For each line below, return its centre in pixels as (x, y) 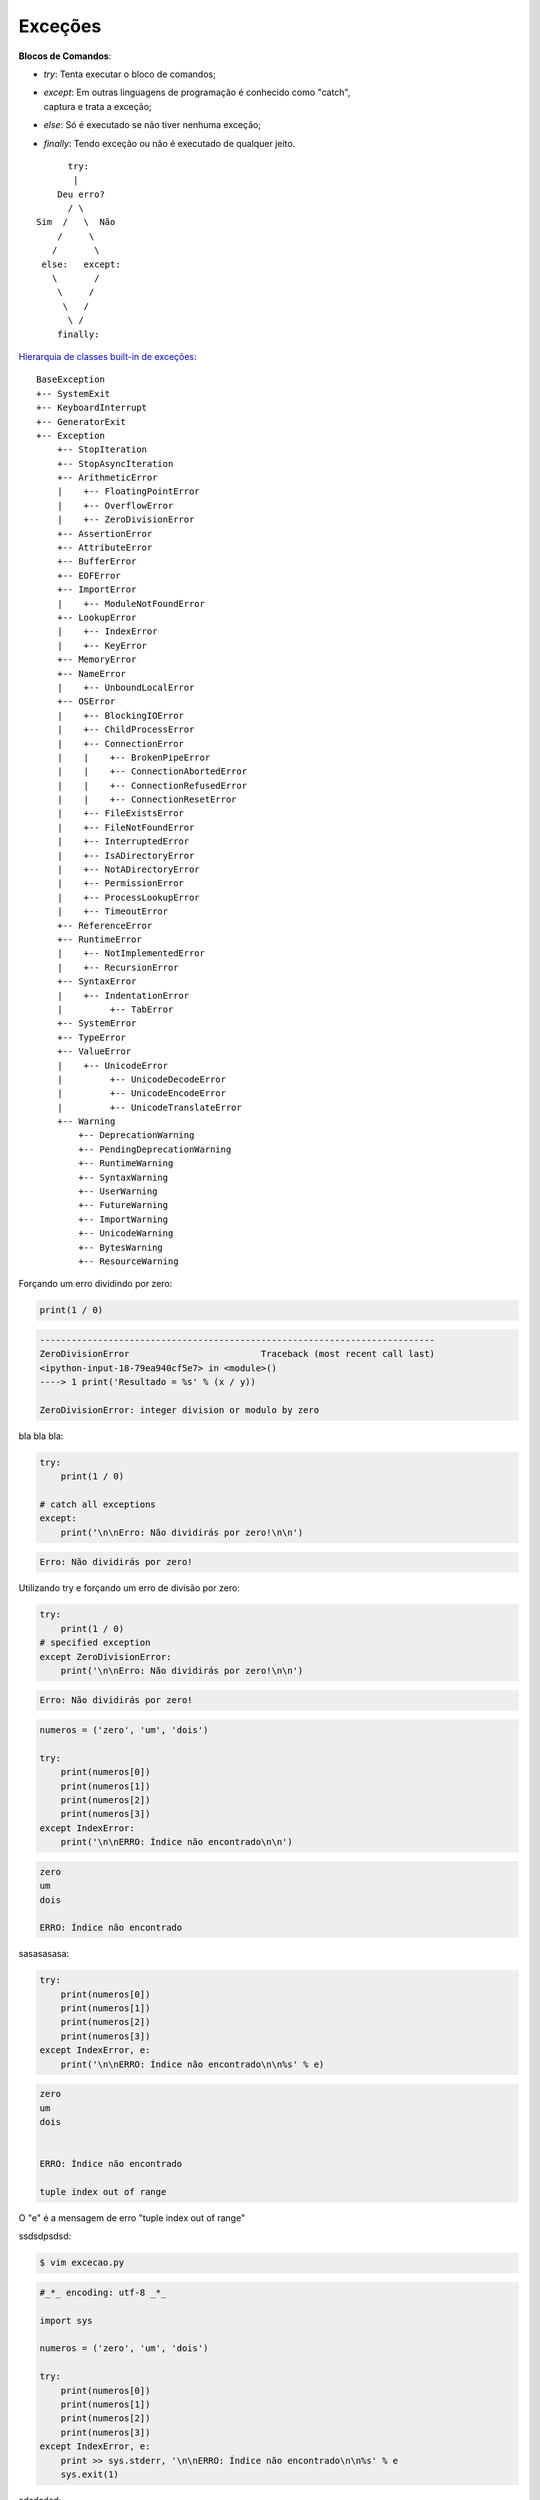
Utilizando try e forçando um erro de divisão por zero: (129, 1588)
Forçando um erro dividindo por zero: (95, 1284)
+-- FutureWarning (123, 1205)
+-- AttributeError (104, 548)
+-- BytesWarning (121, 1247)
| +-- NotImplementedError (130, 953)
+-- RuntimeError (99, 939)
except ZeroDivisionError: (105, 1656)
